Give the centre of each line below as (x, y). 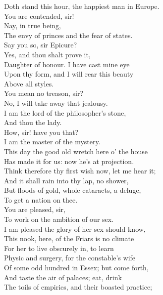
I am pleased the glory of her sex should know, (75, 229)
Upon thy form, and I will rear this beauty (69, 74)
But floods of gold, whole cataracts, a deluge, (73, 190)
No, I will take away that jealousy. (56, 103)
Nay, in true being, (32, 25)
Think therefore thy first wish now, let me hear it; (80, 171)
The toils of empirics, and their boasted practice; (78, 287)
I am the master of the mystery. (52, 142)
